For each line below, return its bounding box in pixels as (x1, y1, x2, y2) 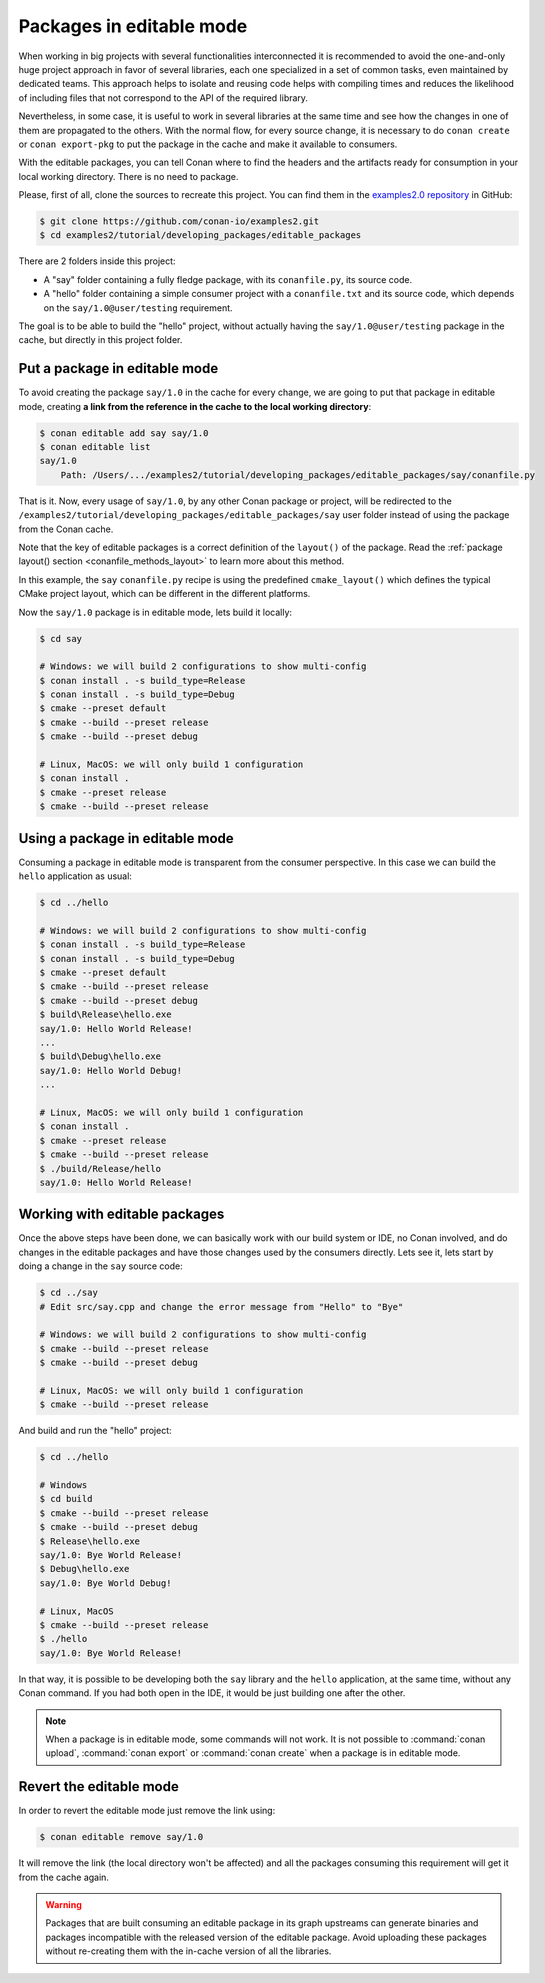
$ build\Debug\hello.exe (39, 1051, 162, 1062)
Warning (45, 1898, 82, 1910)
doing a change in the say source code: (18, 1260, 184, 1272)
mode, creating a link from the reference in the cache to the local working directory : (18, 400, 372, 412)
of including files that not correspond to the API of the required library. (18, 91, 309, 104)
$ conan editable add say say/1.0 (39, 427, 209, 439)
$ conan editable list (39, 441, 151, 453)
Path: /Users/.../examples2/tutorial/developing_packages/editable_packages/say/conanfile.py (60, 469, 535, 480)
